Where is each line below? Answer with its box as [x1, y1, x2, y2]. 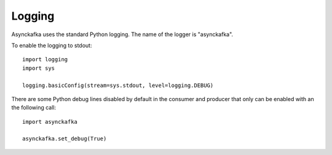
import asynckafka [22, 118, 78, 125]
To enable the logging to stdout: [11, 42, 92, 49]
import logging [22, 56, 68, 63]
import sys [22, 64, 55, 72]
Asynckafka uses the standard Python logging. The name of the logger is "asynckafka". [11, 31, 234, 38]
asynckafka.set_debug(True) [22, 135, 107, 142]
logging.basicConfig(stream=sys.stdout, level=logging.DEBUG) [22, 81, 214, 89]
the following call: [11, 104, 57, 112]
